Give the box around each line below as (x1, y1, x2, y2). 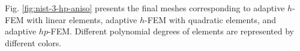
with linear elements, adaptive (26, 13, 137, 26)
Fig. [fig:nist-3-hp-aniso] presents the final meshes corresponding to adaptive (5, 2, 285, 14)
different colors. (5, 36, 62, 49)
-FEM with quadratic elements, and (144, 13, 277, 26)
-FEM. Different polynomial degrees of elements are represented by (47, 25, 295, 37)
